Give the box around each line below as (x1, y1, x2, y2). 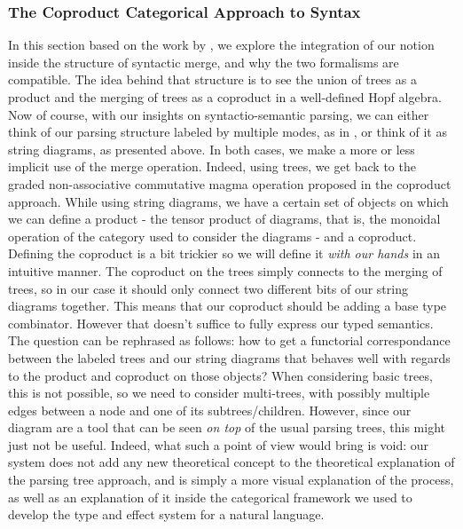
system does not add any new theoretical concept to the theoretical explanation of (8, 453, 455, 471)
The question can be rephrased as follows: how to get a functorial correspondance (8, 331, 451, 350)
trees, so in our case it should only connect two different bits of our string (8, 279, 408, 297)
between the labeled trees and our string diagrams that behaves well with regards (8, 348, 451, 367)
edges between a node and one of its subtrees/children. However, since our (8, 400, 412, 419)
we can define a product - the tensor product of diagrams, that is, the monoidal (8, 209, 441, 228)
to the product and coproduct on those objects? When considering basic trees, (8, 366, 433, 384)
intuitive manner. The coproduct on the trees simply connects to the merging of (8, 261, 443, 280)
